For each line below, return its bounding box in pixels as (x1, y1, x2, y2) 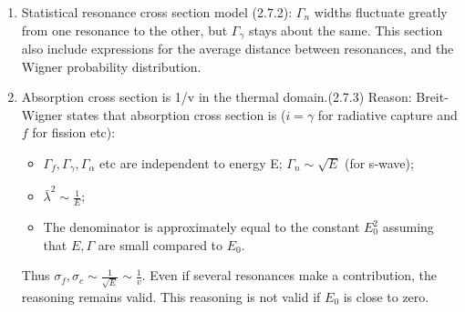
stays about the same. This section (248, 20, 443, 39)
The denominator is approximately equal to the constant (43, 217, 360, 237)
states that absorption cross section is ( (67, 105, 286, 124)
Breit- (416, 87, 449, 106)
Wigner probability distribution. (21, 56, 201, 75)
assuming (382, 217, 434, 237)
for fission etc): (32, 123, 116, 142)
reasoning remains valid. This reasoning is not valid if (21, 287, 321, 306)
